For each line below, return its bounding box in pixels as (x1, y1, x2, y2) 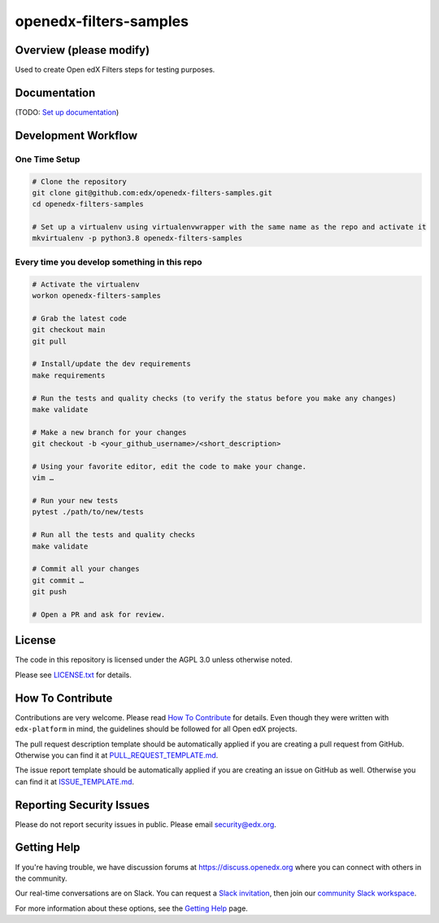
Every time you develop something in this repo (15, 256, 202, 268)
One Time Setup (15, 153, 80, 164)
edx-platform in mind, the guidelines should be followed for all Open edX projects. (15, 724, 298, 734)
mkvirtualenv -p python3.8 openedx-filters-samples (32, 234, 243, 243)
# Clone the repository (32, 177, 128, 186)
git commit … (32, 575, 85, 585)
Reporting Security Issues (15, 798, 150, 811)
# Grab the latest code (32, 313, 128, 323)
